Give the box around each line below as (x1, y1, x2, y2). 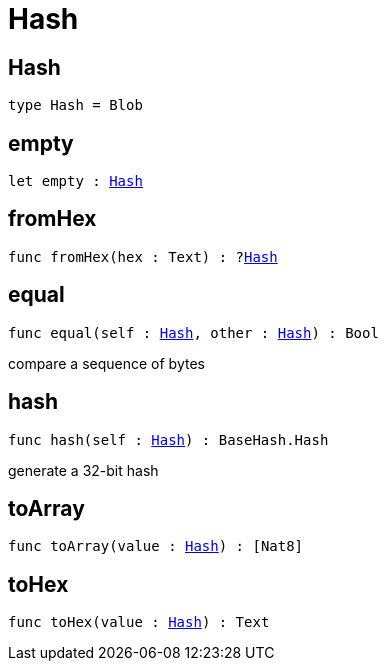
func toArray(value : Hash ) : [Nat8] (8, 538, 304, 555)
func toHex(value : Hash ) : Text (8, 614, 270, 631)
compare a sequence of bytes (8, 354, 205, 372)
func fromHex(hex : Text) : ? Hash (8, 248, 278, 265)
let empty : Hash (8, 173, 143, 190)
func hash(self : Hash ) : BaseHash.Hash (8, 431, 329, 448)
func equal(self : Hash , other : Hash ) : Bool (8, 324, 379, 341)
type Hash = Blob (8, 97, 143, 114)
